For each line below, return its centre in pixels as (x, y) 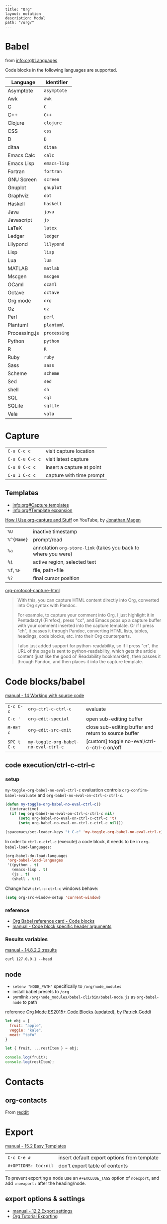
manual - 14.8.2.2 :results (31, 950)
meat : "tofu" (23, 1035)
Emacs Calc (22, 155)
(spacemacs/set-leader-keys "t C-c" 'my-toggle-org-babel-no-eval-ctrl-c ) (84, 832)
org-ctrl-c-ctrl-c (50, 709)
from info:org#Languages (31, 60)
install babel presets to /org (41, 992)
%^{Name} (18, 539)
